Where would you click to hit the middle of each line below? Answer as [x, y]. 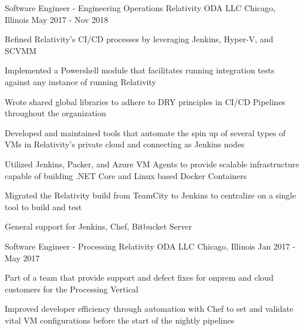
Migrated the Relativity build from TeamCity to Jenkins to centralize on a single [151, 195]
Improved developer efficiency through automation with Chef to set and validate [149, 309]
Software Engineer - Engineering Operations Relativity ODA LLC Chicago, [140, 8]
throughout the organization [55, 113]
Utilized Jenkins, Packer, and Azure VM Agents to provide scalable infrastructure [152, 164]
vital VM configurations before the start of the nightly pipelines [120, 320]
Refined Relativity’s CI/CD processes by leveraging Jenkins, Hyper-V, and [139, 39]
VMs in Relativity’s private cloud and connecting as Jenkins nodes [125, 144]
